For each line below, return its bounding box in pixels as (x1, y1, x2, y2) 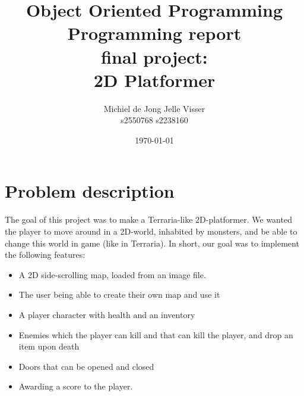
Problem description (5, 179, 175, 203)
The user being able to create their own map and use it (18, 288, 220, 301)
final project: (101, 44, 208, 68)
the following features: (5, 248, 85, 261)
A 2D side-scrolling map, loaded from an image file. (18, 268, 206, 280)
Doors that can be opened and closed (18, 360, 154, 372)
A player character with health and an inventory (18, 308, 195, 320)
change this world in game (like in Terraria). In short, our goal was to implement (5, 236, 299, 249)
